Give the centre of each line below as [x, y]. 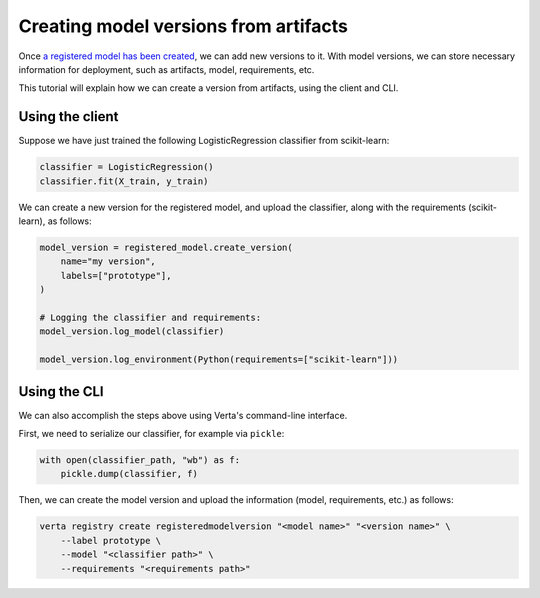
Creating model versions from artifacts [183, 26]
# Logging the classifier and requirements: [150, 317]
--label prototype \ [111, 540]
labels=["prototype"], [116, 275]
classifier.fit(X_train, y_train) [124, 181]
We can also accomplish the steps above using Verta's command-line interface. [183, 415]
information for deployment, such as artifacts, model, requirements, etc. [166, 69]
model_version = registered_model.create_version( [166, 247]
